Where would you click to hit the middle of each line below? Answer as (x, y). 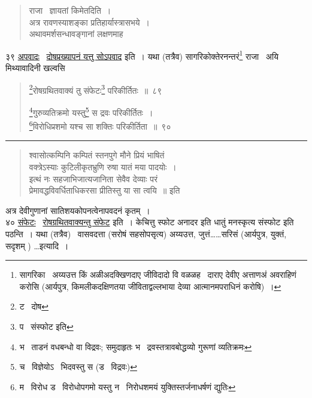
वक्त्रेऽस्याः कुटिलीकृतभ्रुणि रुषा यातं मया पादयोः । (103, 166)
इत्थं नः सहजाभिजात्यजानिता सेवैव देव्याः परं (93, 178)
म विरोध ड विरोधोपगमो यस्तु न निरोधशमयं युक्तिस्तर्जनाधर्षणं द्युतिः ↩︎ (128, 386)
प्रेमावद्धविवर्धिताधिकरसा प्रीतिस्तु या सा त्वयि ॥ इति (104, 190)
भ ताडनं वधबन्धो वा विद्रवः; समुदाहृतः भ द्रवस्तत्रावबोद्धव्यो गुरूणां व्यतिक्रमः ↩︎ (136, 346)
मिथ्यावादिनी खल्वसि (35, 68)
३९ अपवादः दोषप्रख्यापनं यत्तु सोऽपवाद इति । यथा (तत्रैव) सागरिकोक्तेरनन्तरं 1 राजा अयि (142, 55)
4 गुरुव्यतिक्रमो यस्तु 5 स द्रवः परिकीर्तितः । (91, 111)
